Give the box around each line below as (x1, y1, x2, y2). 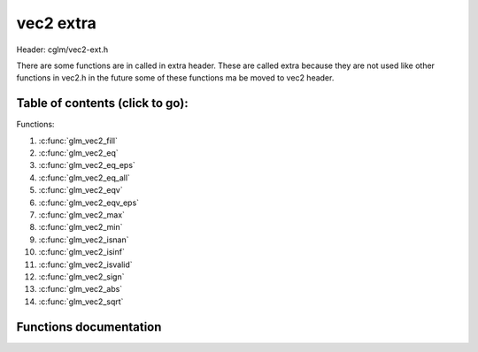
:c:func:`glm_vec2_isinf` (38, 247, 126, 257)
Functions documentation (16, 319, 162, 334)
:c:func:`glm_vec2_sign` (38, 271, 125, 282)
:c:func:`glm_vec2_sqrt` (38, 296, 124, 307)
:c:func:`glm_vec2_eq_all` (38, 172, 130, 183)
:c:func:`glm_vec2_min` (38, 222, 123, 233)
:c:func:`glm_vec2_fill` (38, 135, 119, 146)
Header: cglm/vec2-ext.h (16, 44, 109, 55)
